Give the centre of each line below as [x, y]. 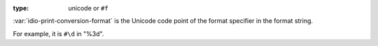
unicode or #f [88, 8]
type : [21, 8]
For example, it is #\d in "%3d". [58, 33]
